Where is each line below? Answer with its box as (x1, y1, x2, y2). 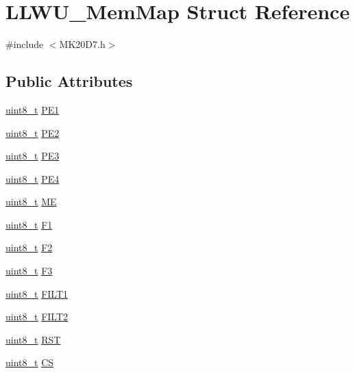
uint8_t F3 (5, 263, 53, 278)
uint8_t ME (5, 194, 57, 209)
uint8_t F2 (5, 240, 53, 255)
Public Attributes (5, 70, 133, 92)
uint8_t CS (5, 355, 54, 370)
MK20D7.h (59, 37, 106, 51)
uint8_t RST (5, 332, 61, 346)
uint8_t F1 (5, 217, 53, 231)
